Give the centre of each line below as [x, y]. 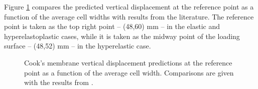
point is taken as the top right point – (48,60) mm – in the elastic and [112, 26]
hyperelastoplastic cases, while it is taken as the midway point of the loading [122, 36]
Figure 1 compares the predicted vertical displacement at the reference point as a [129, 6]
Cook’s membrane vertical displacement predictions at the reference [128, 62]
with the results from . [59, 82]
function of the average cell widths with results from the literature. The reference [129, 16]
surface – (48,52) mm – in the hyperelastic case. [78, 46]
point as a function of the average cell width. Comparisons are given [129, 72]
